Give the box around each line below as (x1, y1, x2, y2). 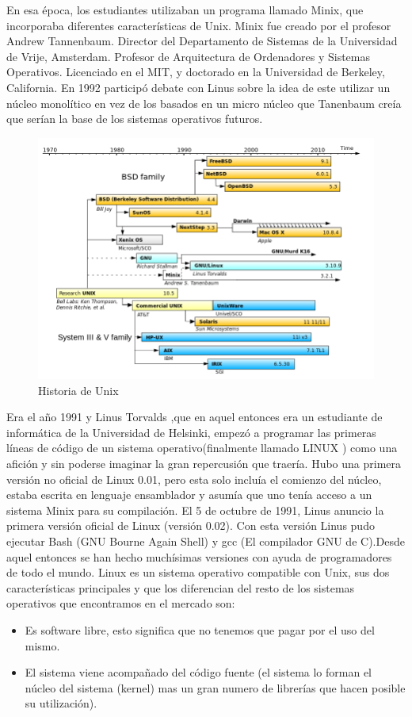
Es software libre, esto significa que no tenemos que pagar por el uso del (25, 621, 375, 638)
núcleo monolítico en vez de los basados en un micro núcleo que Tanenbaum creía (6, 94, 402, 111)
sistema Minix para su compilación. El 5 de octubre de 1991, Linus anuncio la (6, 501, 384, 518)
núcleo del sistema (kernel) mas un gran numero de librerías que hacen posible (25, 679, 406, 696)
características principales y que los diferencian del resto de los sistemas (6, 579, 355, 596)
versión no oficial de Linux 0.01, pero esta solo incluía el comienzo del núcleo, (6, 470, 382, 487)
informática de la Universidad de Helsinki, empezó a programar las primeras (6, 424, 376, 440)
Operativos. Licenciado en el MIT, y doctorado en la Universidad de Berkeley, (6, 63, 385, 80)
